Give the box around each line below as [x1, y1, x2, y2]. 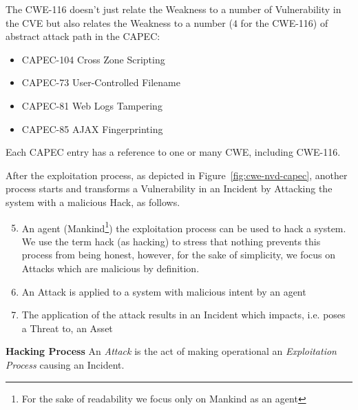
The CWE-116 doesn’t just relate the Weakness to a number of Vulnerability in [6, 2, 341, 16]
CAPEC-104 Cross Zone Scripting [21, 52, 165, 66]
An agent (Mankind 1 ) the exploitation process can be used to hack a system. [21, 218, 346, 235]
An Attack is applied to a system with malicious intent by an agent [21, 284, 306, 298]
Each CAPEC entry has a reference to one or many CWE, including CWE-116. [6, 145, 341, 159]
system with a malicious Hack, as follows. [6, 194, 180, 209]
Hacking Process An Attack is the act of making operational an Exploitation [6, 344, 337, 358]
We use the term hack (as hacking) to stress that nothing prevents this [21, 234, 321, 248]
